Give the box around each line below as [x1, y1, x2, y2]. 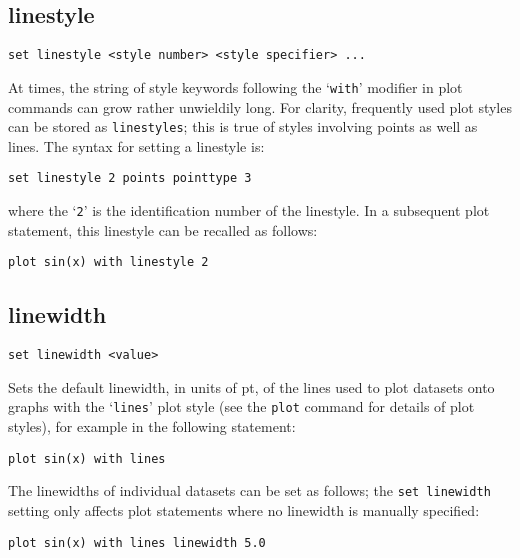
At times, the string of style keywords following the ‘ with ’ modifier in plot [8, 76, 463, 97]
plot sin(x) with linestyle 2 [8, 255, 209, 270]
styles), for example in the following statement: [8, 416, 296, 437]
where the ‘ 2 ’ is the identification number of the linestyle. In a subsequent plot [8, 200, 490, 221]
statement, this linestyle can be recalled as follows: [8, 219, 318, 240]
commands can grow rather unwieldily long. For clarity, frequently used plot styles [8, 96, 512, 117]
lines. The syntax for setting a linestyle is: [8, 135, 265, 156]
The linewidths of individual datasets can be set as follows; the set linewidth [8, 480, 491, 501]
